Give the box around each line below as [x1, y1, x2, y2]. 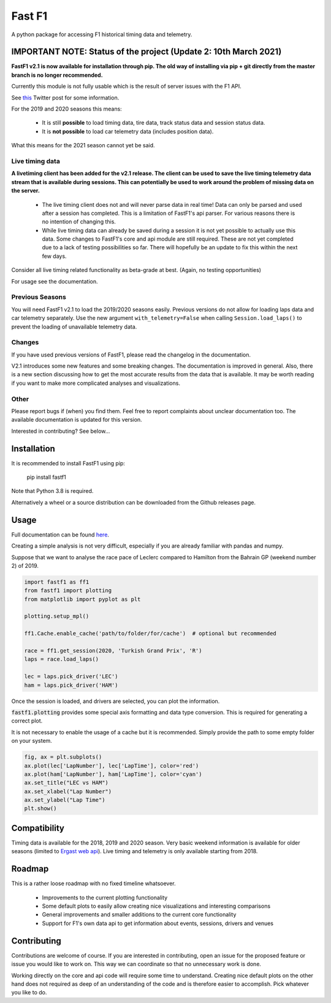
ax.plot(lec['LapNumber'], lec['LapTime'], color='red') [24, 762, 199, 769]
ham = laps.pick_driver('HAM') [24, 681, 119, 689]
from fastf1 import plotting [24, 587, 112, 594]
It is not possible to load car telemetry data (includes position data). [42, 128, 214, 135]
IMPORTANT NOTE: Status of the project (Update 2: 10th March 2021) [11, 47, 282, 57]
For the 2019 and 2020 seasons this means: [11, 105, 122, 113]
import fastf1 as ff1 [24, 578, 89, 586]
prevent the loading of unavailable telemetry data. [11, 323, 137, 330]
